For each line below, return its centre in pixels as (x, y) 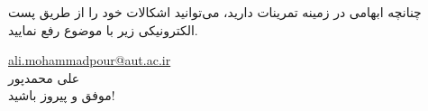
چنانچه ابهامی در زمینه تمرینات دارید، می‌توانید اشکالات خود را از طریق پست (215, 12)
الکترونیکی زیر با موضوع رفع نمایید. (103, 29)
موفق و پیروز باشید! (62, 95)
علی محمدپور (44, 77)
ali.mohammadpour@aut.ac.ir (90, 60)
